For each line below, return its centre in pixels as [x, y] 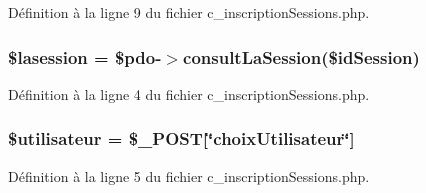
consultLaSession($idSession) [301, 56]
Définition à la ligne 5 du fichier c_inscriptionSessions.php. [189, 175]
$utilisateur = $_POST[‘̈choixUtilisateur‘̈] [181, 138]
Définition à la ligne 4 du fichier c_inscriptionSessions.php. [189, 93]
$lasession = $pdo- [85, 56]
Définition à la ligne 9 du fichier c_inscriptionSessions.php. [189, 12]
